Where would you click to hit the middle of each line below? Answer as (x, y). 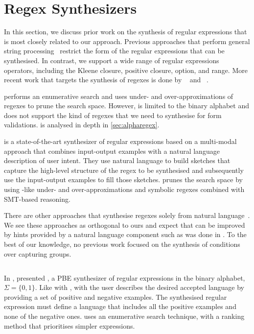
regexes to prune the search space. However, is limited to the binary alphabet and (127, 106)
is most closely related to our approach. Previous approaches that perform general (127, 41)
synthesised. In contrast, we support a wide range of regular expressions (112, 60)
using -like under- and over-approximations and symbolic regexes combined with (124, 189)
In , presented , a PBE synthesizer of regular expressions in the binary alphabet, (125, 277)
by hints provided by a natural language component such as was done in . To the (125, 234)
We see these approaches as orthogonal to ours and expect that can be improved (125, 225)
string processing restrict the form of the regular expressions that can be (114, 51)
